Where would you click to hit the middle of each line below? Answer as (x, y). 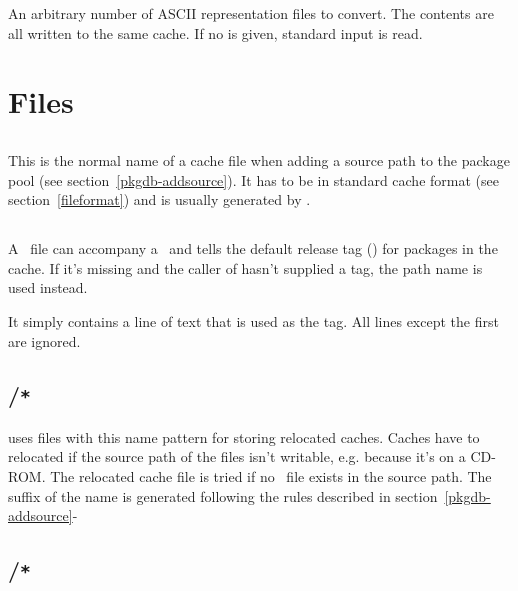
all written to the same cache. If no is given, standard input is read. (215, 32)
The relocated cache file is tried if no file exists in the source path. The (271, 476)
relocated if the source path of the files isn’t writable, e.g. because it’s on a (237, 456)
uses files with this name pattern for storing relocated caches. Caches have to (244, 436)
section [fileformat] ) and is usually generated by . (159, 199)
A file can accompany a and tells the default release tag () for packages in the (253, 248)
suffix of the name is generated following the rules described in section (223, 495)
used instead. (48, 287)
